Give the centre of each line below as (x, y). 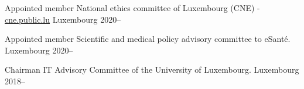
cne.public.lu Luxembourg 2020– (63, 19)
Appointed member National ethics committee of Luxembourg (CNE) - (132, 8)
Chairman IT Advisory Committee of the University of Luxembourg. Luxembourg (152, 70)
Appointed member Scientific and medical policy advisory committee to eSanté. (148, 39)
